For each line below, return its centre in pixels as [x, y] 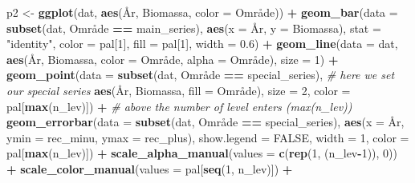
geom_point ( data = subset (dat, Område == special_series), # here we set [201, 75]
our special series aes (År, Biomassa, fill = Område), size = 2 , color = [179, 90]
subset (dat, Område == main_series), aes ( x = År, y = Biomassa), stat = [194, 28]
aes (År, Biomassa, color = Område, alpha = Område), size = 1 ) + [173, 59]
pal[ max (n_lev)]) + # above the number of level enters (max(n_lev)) [179, 106]
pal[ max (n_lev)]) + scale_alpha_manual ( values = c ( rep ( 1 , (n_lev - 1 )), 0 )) [202, 153]
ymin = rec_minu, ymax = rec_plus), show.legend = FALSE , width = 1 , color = [208, 137]
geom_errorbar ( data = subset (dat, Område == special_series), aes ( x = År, [205, 122]
